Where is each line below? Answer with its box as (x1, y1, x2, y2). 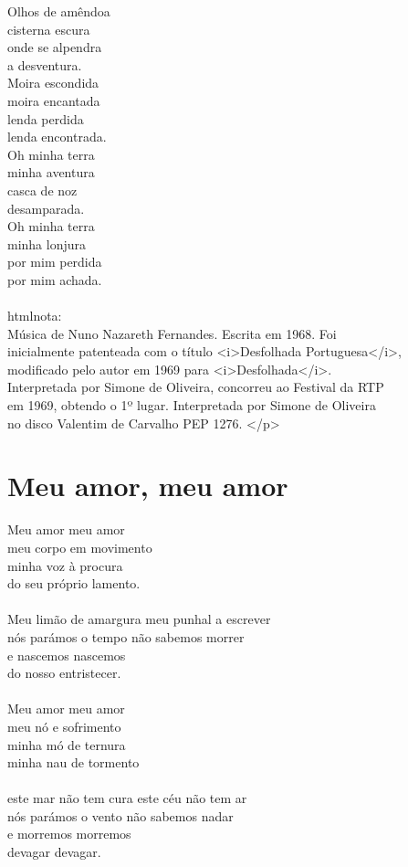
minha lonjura (7, 234, 87, 253)
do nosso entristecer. (7, 663, 121, 682)
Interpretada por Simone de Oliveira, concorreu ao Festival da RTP (7, 377, 384, 396)
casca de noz (7, 180, 78, 199)
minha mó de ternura (7, 735, 126, 754)
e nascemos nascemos (7, 645, 126, 664)
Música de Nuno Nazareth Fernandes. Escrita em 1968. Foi (7, 323, 337, 343)
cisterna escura (7, 19, 90, 38)
